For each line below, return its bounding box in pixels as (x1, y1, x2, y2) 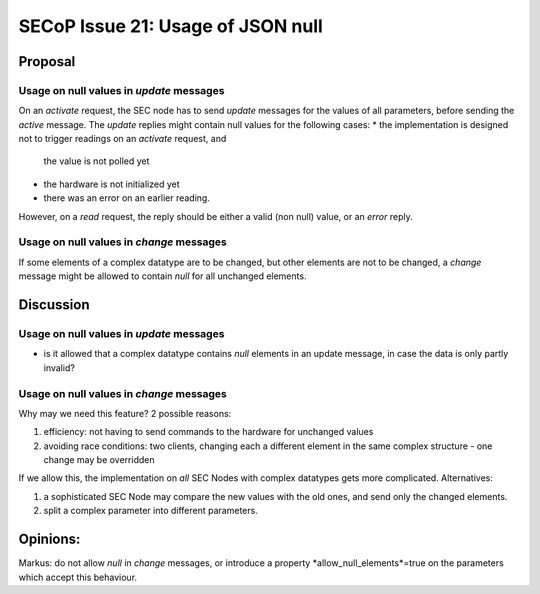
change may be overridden (43, 454, 155, 466)
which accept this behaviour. (18, 571, 138, 583)
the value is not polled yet (43, 155, 150, 167)
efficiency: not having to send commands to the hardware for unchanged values (43, 426, 374, 438)
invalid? (43, 361, 75, 374)
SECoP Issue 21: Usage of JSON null (18, 15, 324, 37)
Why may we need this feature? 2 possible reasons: (18, 407, 232, 419)
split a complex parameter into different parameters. (43, 505, 259, 517)
